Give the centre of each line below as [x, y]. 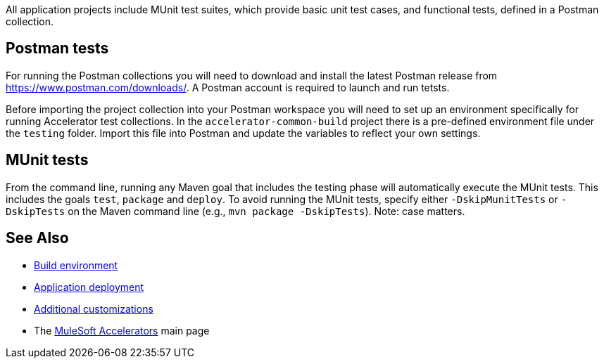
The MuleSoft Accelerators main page [122, 330]
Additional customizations [94, 308]
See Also [37, 238]
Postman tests [57, 48]
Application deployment [89, 287]
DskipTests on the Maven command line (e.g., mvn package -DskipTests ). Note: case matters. [235, 211]
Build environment [76, 265]
